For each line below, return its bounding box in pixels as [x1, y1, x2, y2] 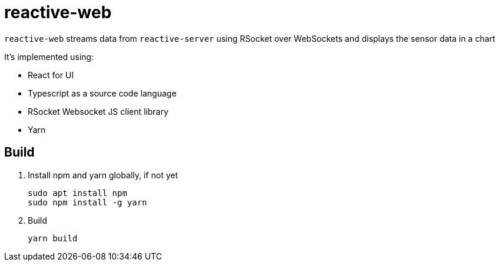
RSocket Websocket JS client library [28, 106, 169, 117]
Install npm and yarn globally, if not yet [28, 169, 178, 180]
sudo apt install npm [28, 188, 127, 198]
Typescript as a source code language [28, 88, 177, 98]
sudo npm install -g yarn [28, 197, 147, 207]
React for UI [28, 69, 74, 80]
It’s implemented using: [4, 51, 94, 62]
